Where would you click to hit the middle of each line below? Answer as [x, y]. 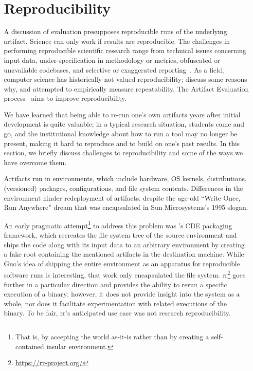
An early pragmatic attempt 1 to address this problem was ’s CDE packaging [118, 224]
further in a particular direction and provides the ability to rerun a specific [116, 284]
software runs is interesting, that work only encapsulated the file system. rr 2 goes [125, 274]
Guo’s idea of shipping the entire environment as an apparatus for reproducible [122, 263]
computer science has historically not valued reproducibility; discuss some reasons [126, 79]
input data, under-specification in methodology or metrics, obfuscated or [112, 60]
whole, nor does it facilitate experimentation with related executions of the [115, 303]
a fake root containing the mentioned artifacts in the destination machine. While [124, 254]
